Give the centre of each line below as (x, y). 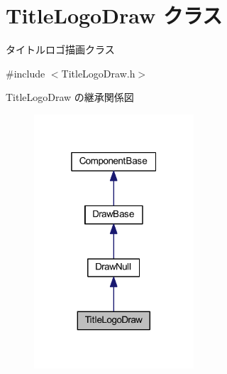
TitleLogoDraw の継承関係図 (70, 97)
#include (26, 73)
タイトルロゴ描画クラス (60, 49)
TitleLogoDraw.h (98, 73)
